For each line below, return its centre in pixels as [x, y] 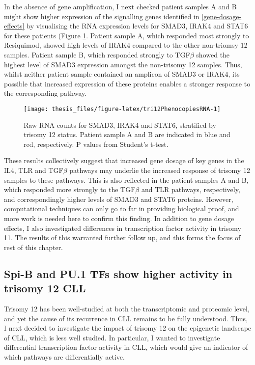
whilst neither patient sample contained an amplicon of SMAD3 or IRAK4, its [122, 74]
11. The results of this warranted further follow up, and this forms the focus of [122, 238]
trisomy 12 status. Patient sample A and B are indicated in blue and [127, 134]
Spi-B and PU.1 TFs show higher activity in [118, 273]
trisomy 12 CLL [45, 288]
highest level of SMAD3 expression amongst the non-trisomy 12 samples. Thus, [123, 64]
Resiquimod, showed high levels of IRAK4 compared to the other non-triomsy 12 [126, 45]
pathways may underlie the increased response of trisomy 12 [160, 170]
